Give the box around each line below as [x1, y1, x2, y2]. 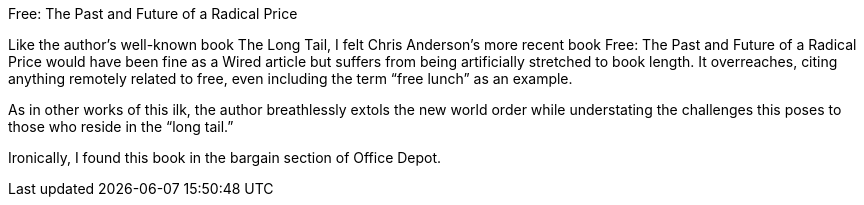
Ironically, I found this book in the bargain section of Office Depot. [8, 149, 442, 166]
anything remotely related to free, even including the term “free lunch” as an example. [8, 70, 573, 87]
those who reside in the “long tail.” [8, 118, 234, 135]
